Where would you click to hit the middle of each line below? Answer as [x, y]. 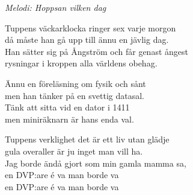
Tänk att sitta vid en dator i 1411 [67, 107]
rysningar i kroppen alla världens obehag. [81, 63]
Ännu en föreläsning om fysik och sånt [75, 83]
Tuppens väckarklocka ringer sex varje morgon [90, 27]
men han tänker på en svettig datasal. [75, 95]
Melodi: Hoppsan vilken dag [56, 7]
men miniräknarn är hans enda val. [69, 119]
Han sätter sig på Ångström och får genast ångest [96, 51]
